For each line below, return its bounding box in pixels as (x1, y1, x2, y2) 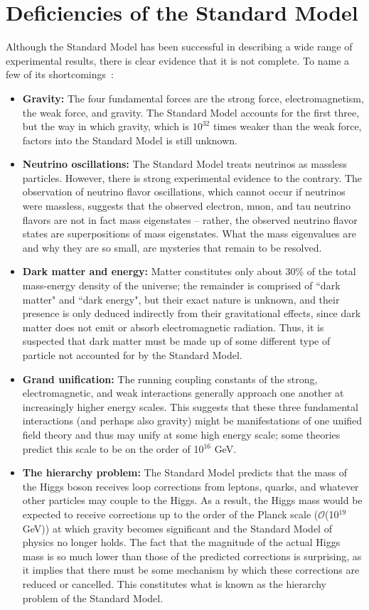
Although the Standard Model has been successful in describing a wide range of (6, 39, 353, 54)
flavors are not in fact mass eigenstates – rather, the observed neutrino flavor (22, 212, 358, 227)
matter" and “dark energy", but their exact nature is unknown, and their (22, 291, 340, 306)
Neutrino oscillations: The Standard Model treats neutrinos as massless (22, 156, 348, 171)
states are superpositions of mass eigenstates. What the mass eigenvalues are (22, 226, 356, 241)
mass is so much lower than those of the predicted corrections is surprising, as (22, 548, 362, 563)
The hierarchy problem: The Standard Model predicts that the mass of (22, 465, 347, 480)
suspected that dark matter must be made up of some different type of (22, 333, 331, 348)
